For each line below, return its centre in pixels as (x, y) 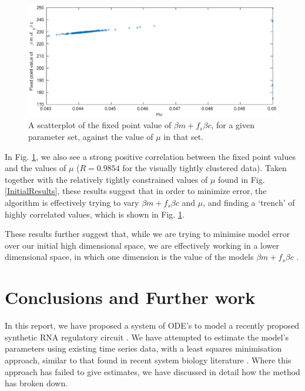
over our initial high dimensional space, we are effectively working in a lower (142, 245)
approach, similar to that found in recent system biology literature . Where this (148, 360)
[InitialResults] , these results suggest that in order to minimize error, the (136, 191)
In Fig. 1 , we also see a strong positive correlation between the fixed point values (150, 156)
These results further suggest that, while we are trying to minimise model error (148, 234)
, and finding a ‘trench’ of (249, 203)
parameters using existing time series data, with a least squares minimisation (143, 348)
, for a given (233, 125)
